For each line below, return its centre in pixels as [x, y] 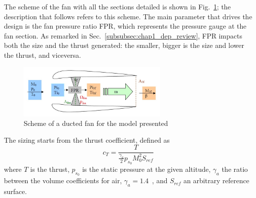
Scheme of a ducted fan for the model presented [96, 123]
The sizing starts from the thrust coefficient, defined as [87, 139]
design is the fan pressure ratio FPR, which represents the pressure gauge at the [125, 26]
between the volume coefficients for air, [63, 180]
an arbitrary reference [217, 180]
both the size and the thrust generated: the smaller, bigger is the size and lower [124, 45]
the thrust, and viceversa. [43, 55]
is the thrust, [50, 169]
